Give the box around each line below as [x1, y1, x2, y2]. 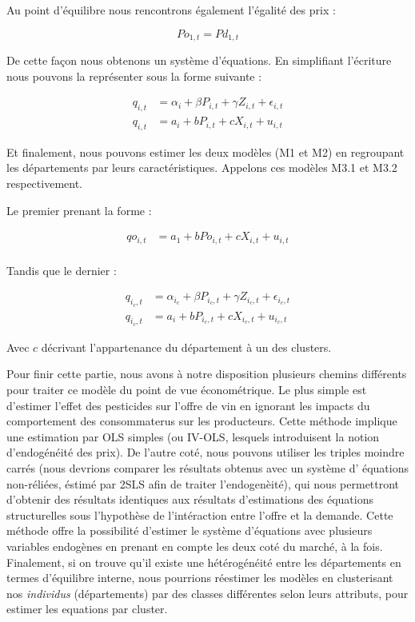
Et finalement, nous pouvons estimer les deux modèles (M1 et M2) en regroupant [6, 143, 405, 160]
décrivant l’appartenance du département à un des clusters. [41, 338, 332, 355]
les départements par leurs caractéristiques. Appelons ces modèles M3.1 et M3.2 [6, 159, 397, 176]
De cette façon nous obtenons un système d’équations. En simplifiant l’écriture [6, 52, 392, 69]
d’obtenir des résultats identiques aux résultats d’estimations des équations [6, 491, 374, 508]
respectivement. [6, 175, 82, 192]
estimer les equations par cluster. [6, 600, 168, 617]
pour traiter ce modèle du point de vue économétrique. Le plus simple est [6, 381, 367, 398]
